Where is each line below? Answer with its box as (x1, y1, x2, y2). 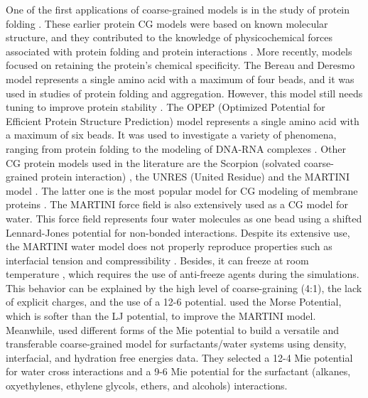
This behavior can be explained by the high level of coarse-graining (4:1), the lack (6, 280, 362, 295)
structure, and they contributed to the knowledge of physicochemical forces (6, 30, 333, 45)
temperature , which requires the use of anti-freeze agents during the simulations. (6, 267, 359, 281)
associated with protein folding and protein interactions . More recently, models (6, 43, 352, 58)
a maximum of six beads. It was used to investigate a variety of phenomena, (6, 127, 337, 142)
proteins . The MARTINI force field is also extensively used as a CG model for (6, 197, 348, 212)
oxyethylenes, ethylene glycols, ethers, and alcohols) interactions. (6, 378, 288, 393)
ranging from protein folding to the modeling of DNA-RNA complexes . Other (6, 141, 346, 156)
